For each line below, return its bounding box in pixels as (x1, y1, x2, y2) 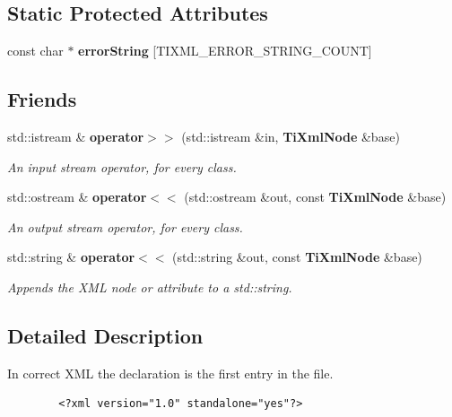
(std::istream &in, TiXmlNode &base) (181, 127, 400, 145)
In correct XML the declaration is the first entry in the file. (7, 363, 334, 382)
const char (7, 41, 64, 60)
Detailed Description (7, 321, 204, 349)
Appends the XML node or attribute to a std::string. (7, 277, 292, 296)
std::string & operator (7, 248, 135, 266)
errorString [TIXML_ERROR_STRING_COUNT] (78, 41, 372, 60)
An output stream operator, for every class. (7, 217, 243, 236)
